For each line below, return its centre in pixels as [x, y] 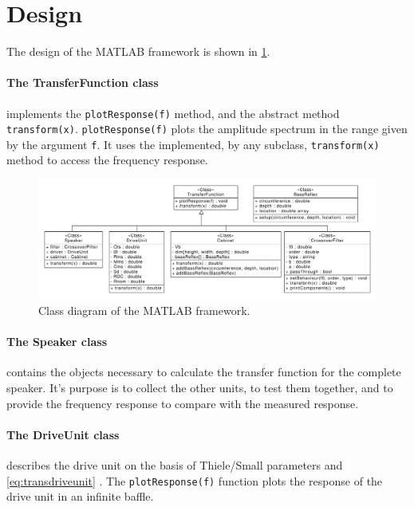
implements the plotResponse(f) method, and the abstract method [173, 113]
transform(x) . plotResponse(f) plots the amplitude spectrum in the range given [207, 129]
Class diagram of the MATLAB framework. [144, 310]
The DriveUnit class [63, 434]
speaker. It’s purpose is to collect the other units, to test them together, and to [200, 387]
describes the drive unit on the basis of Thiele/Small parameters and [175, 464]
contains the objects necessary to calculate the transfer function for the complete [204, 372]
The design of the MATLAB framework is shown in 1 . [138, 51]
